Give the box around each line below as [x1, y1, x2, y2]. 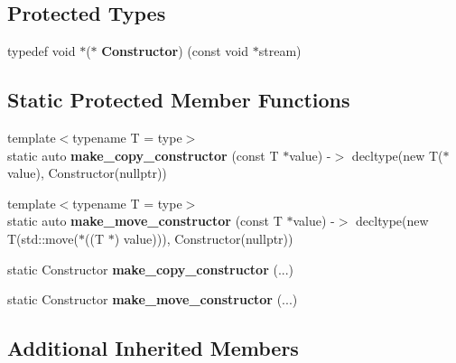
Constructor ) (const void [101, 42, 249, 60]
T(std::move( [7, 228, 79, 247]
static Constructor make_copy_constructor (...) [7, 259, 294, 278]
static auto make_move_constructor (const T [7, 211, 283, 230]
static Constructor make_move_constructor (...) [7, 290, 298, 309]
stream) [258, 42, 302, 60]
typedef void [7, 42, 76, 60]
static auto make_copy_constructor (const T [7, 145, 279, 164]
